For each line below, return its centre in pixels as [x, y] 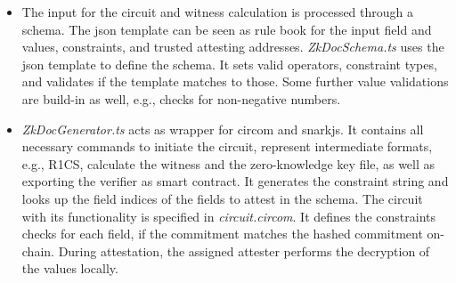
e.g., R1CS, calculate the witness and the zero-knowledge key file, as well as [228, 163]
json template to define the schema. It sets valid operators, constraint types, [229, 64]
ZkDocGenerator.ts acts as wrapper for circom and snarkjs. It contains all [223, 129]
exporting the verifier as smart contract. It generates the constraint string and [235, 181]
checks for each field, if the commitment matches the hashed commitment [222, 234]
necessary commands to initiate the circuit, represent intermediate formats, [227, 146]
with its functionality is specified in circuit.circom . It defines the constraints [229, 216]
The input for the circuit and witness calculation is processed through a [218, 12]
